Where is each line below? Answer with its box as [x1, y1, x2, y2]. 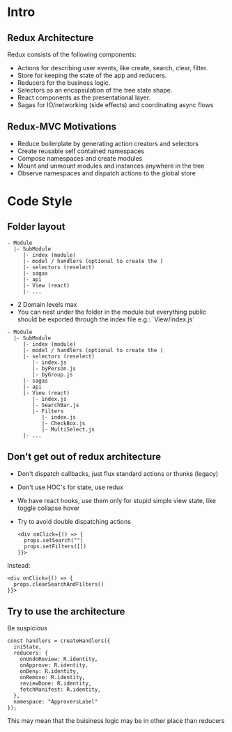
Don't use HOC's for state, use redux [17, 483, 124, 491]
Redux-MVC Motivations [7, 121, 117, 133]
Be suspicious [7, 624, 47, 632]
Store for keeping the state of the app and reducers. [17, 71, 167, 79]
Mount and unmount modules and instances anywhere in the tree [17, 161, 205, 170]
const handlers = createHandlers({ [7, 637, 111, 644]
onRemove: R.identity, [20, 674, 86, 681]
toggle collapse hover [17, 504, 80, 512]
